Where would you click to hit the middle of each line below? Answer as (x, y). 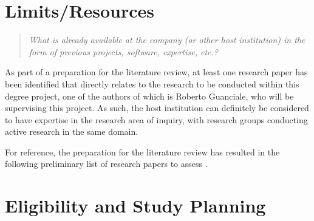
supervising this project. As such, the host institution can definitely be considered (157, 108)
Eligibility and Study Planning (135, 206)
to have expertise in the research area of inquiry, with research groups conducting (156, 119)
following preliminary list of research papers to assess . (106, 164)
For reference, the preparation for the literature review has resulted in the (142, 151)
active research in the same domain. (72, 131)
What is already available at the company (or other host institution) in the (167, 40)
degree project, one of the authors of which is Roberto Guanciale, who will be (149, 96)
